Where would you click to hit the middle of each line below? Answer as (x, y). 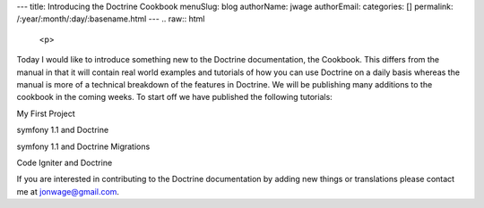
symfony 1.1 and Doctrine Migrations (83, 146)
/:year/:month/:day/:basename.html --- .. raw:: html (111, 19)
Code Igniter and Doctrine (65, 162)
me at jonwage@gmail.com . (68, 191)
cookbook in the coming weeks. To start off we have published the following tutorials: (175, 97)
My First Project (46, 113)
